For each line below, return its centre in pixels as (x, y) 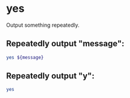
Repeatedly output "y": (50, 76)
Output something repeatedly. (43, 25)
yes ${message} (25, 57)
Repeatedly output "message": (65, 44)
